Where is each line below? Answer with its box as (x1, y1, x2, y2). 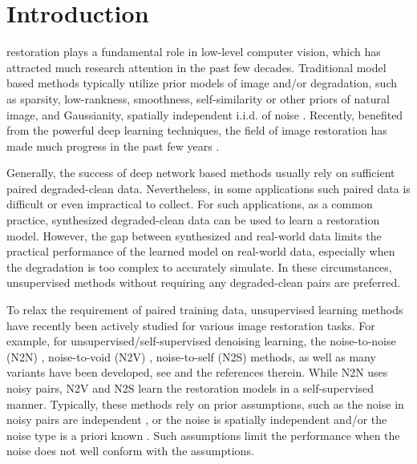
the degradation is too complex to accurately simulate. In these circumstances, (6, 258, 392, 275)
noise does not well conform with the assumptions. (6, 442, 254, 459)
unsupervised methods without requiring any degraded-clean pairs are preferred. (6, 274, 401, 291)
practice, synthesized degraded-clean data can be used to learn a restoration (6, 212, 380, 228)
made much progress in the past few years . (6, 137, 220, 154)
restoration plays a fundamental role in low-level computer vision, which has (6, 43, 381, 60)
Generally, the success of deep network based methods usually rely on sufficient (6, 164, 395, 181)
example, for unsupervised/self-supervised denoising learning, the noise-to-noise (6, 333, 396, 349)
